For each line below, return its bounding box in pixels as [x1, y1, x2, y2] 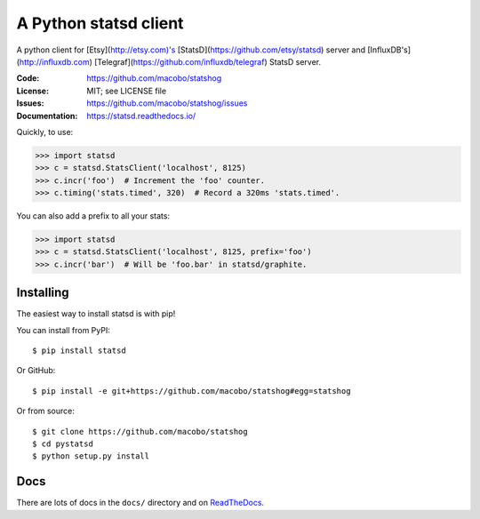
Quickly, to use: [16, 126, 74, 137]
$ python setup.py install [32, 451, 150, 461]
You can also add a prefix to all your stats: [16, 211, 171, 221]
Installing [16, 285, 70, 300]
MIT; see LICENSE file [86, 85, 167, 96]
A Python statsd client [16, 13, 184, 33]
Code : [16, 73, 40, 84]
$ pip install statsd [32, 346, 126, 355]
